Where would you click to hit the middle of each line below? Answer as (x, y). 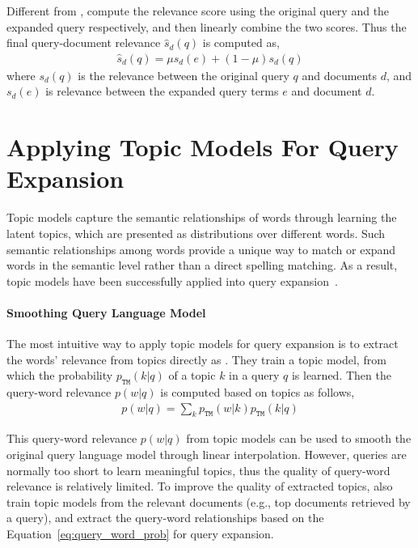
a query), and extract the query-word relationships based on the (165, 518)
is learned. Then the (341, 375)
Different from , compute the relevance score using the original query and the (198, 11)
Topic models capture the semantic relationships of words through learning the (202, 217)
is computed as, (241, 42)
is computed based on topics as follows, (258, 392)
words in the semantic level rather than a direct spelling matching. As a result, (202, 265)
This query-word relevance (72, 438)
